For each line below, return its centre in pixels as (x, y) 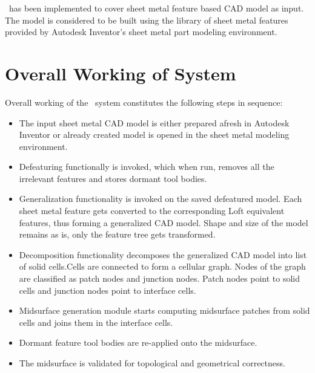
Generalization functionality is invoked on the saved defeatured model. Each (161, 199)
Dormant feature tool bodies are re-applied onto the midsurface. (138, 342)
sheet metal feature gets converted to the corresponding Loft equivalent (152, 211)
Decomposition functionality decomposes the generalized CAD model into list (163, 254)
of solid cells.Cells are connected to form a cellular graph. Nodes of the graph (162, 266)
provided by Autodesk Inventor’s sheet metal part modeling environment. (141, 32)
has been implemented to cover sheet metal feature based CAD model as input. (156, 8)
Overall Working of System (121, 73)
